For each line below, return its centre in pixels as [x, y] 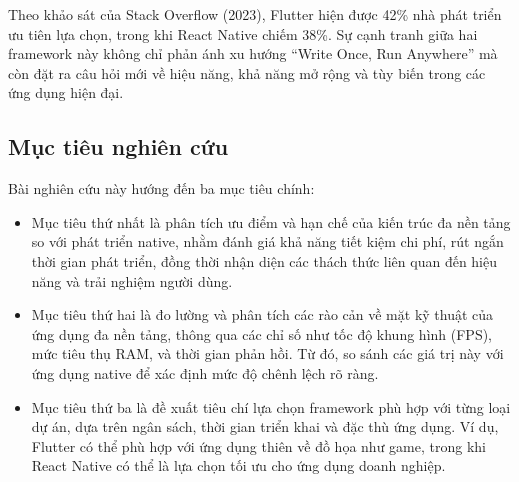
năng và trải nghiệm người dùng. [132, 280]
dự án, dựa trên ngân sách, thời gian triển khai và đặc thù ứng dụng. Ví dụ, [265, 426]
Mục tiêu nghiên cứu [118, 146]
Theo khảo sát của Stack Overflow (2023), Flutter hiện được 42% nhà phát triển [255, 14]
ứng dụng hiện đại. [66, 92]
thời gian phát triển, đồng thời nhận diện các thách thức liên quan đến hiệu [264, 260]
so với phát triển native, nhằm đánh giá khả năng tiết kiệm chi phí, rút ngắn [267, 241]
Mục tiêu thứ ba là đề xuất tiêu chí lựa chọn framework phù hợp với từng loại [271, 406]
